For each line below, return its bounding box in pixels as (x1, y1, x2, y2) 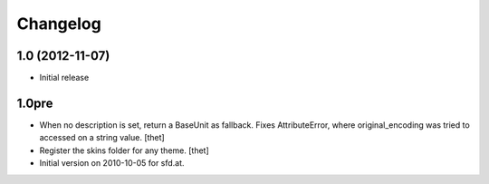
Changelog (16, 14, 101, 34)
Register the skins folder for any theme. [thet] (39, 145, 210, 156)
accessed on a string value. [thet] (39, 132, 165, 143)
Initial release (39, 73, 90, 83)
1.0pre (16, 95, 53, 111)
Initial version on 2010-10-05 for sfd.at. (39, 158, 185, 169)
